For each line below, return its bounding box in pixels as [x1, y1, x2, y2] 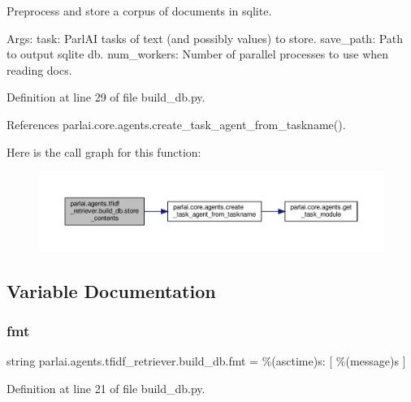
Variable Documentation [6, 278, 216, 303]
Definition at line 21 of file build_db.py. [6, 379, 205, 396]
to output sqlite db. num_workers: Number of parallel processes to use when [6, 45, 389, 63]
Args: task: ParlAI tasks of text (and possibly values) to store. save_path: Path [6, 29, 404, 46]
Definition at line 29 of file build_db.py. [6, 89, 205, 106]
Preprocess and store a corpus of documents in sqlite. [6, 2, 272, 19]
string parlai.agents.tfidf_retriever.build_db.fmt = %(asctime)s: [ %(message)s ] [6, 352, 406, 370]
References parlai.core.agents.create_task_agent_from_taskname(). [6, 115, 346, 132]
